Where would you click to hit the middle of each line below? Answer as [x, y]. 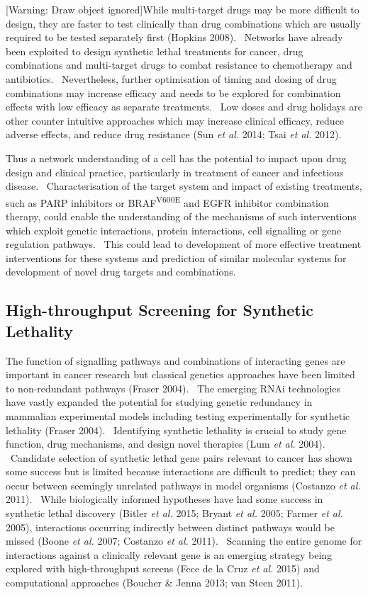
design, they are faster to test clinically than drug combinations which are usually [183, 23]
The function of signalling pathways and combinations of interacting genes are [175, 360]
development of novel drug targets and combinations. [121, 272]
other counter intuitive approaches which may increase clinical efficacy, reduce [175, 120]
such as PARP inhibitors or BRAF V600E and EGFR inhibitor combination [167, 201]
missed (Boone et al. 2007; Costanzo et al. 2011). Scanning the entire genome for [184, 541]
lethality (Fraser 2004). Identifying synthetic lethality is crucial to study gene [176, 430]
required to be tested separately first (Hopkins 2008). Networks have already [174, 37]
